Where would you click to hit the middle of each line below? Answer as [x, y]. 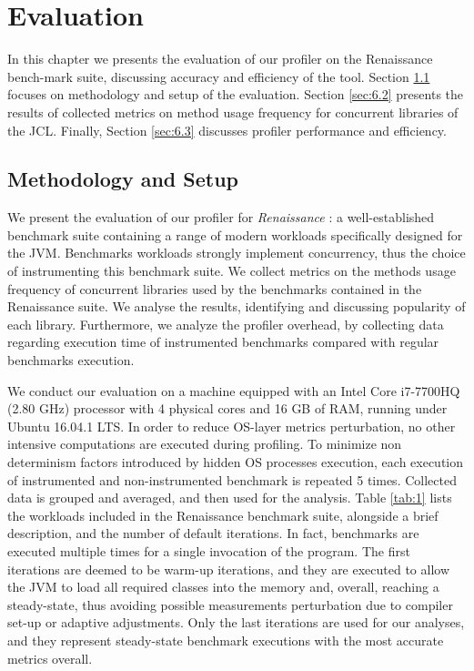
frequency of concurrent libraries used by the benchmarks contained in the [215, 288]
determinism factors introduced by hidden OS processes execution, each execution [236, 462]
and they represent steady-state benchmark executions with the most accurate [226, 640]
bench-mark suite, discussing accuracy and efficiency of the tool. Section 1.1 [219, 76]
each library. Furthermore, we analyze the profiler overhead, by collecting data [226, 324]
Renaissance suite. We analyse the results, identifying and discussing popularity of [237, 306]
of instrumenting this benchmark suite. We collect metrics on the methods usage [232, 271]
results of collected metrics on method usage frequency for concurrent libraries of [233, 112]
